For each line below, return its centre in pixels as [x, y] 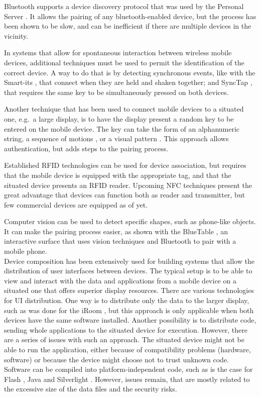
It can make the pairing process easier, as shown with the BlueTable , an [116, 231]
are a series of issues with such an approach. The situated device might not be [124, 339]
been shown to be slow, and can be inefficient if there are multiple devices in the [128, 26]
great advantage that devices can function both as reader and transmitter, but [124, 195]
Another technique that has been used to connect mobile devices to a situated [124, 109]
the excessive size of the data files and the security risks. [91, 389]
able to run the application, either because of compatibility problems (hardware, [127, 349]
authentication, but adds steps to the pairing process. [86, 148]
